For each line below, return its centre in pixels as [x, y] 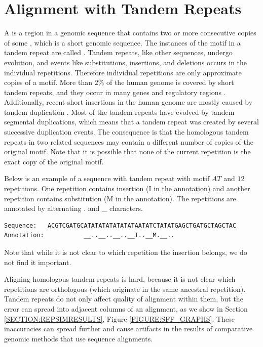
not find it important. [38, 262]
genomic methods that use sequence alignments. [79, 338]
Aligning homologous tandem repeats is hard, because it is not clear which [120, 279]
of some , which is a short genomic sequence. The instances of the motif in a [122, 42]
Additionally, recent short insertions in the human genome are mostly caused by [128, 102]
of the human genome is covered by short [170, 82]
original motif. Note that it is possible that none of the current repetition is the [127, 151]
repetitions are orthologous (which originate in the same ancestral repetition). [125, 289]
